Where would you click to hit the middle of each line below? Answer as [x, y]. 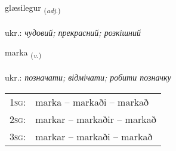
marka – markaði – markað [92, 101]
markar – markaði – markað [94, 136]
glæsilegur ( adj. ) [33, 8]
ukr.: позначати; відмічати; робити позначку [88, 77]
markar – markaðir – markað [96, 119]
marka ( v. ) [23, 53]
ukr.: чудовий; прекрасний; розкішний [73, 32]
